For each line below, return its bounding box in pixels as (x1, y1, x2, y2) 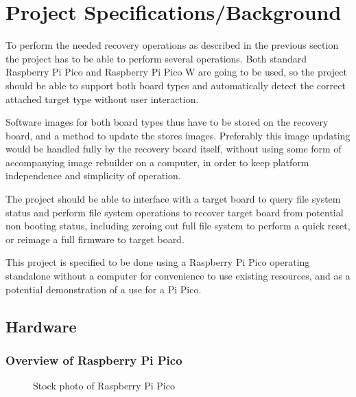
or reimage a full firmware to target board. (5, 231, 185, 246)
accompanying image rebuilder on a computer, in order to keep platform (5, 155, 309, 169)
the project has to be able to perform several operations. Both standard (5, 51, 307, 65)
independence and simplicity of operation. (5, 168, 181, 183)
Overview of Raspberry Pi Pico (5, 351, 182, 368)
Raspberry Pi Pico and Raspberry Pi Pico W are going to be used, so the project (5, 65, 347, 79)
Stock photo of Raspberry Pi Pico (33, 378, 175, 393)
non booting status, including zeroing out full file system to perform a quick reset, (5, 218, 351, 233)
